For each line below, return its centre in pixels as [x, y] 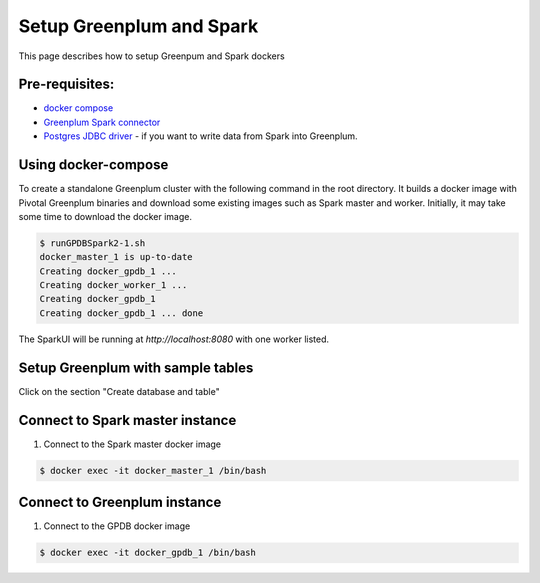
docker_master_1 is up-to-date [116, 257]
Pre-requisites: [66, 84]
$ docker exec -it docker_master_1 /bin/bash [153, 470]
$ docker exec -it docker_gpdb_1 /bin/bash [148, 553]
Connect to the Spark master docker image [132, 444]
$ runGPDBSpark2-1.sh [92, 243]
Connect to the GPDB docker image [117, 526]
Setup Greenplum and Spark [138, 26]
